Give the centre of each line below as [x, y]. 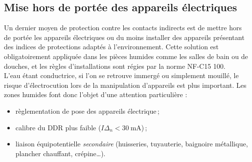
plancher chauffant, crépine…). [60, 153]
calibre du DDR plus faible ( [58, 127]
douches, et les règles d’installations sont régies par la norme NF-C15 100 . [115, 66]
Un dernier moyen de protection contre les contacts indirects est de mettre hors [123, 28]
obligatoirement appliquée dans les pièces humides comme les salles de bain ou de [126, 56]
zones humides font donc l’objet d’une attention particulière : [96, 94]
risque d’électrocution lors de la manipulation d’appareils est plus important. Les [125, 85]
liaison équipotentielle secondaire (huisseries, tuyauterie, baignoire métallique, [132, 144]
